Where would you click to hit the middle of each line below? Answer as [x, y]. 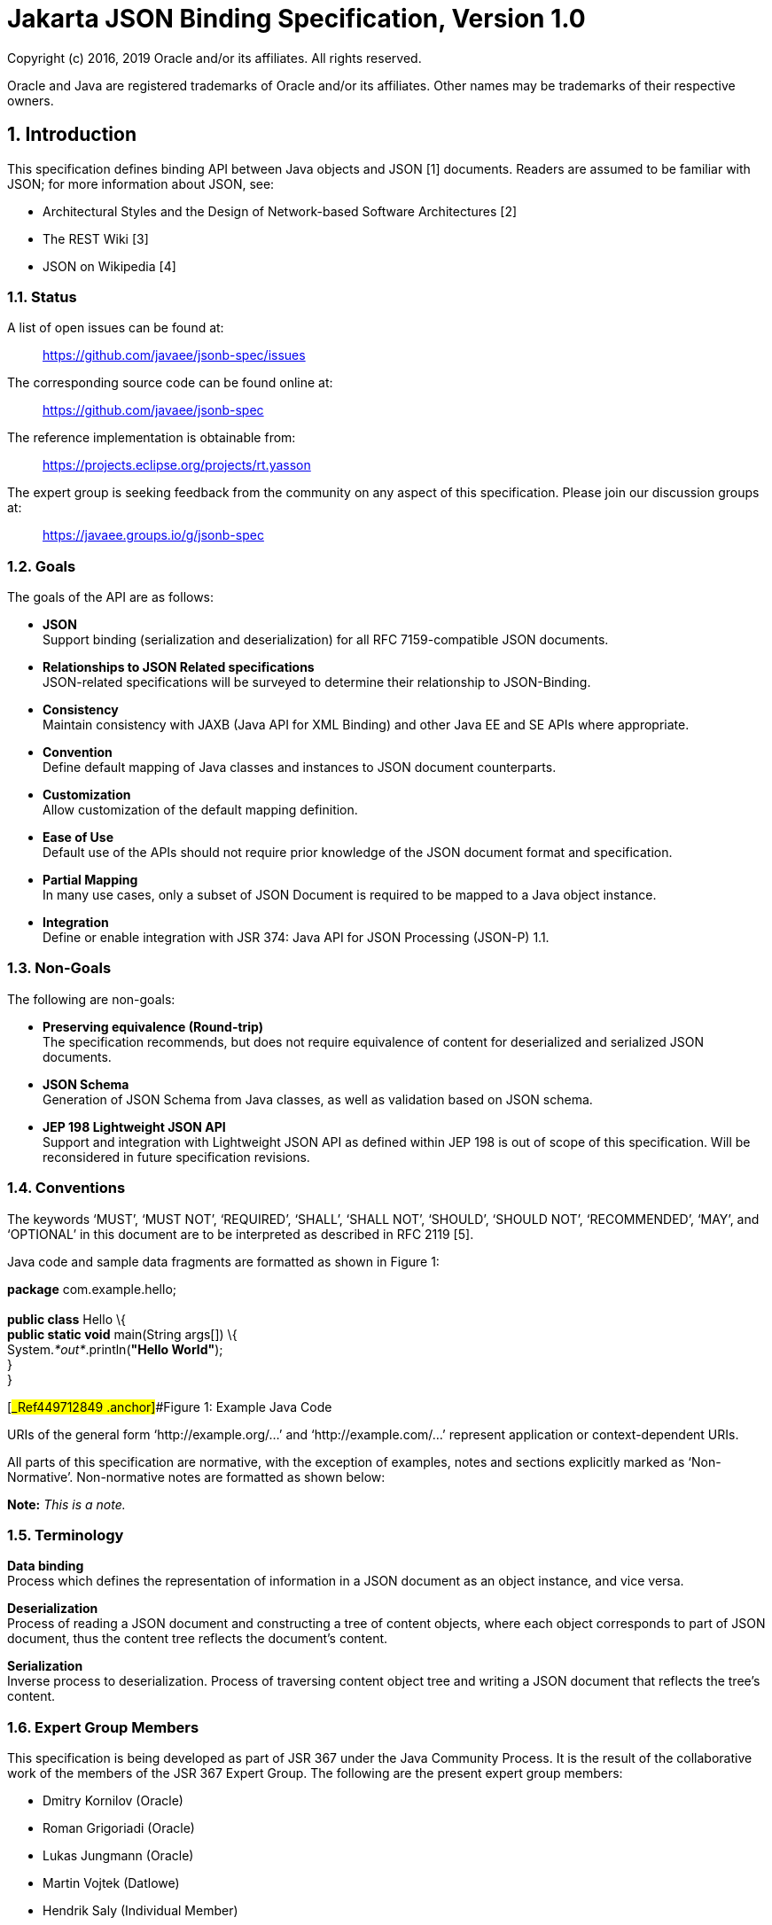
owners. [31, 100]
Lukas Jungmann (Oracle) [118, 1856]
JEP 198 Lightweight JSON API [134, 1126]
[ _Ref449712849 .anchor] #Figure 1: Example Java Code [170, 1407]
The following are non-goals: [91, 999]
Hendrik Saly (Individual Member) [140, 1911]
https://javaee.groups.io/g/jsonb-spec [153, 535]
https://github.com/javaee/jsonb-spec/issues [174, 355]
